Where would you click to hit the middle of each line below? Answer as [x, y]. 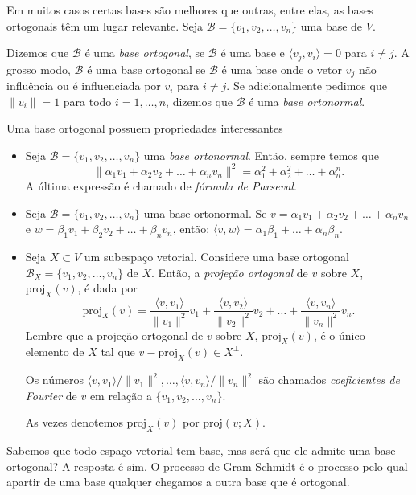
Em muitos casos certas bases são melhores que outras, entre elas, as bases [190, 10]
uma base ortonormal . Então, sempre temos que [261, 155]
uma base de [332, 25]
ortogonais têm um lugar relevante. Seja [105, 25]
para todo [87, 101]
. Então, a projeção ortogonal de [230, 272]
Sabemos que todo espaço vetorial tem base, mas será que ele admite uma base [201, 450]
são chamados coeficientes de [329, 380]
